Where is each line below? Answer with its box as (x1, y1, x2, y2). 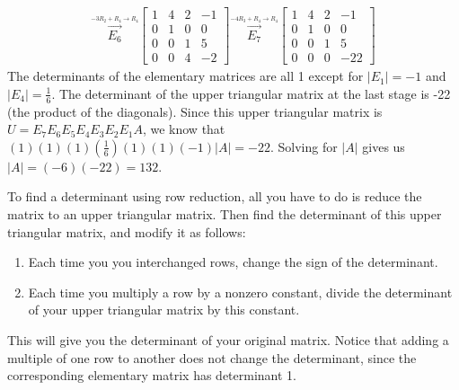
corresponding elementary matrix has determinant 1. (7, 366, 296, 385)
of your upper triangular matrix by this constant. (28, 300, 300, 319)
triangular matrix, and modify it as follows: (7, 222, 246, 241)
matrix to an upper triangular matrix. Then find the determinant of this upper (7, 204, 442, 223)
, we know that (142, 120, 225, 138)
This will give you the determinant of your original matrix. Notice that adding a (7, 330, 449, 349)
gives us (362, 137, 405, 155)
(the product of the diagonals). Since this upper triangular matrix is (7, 102, 383, 120)
